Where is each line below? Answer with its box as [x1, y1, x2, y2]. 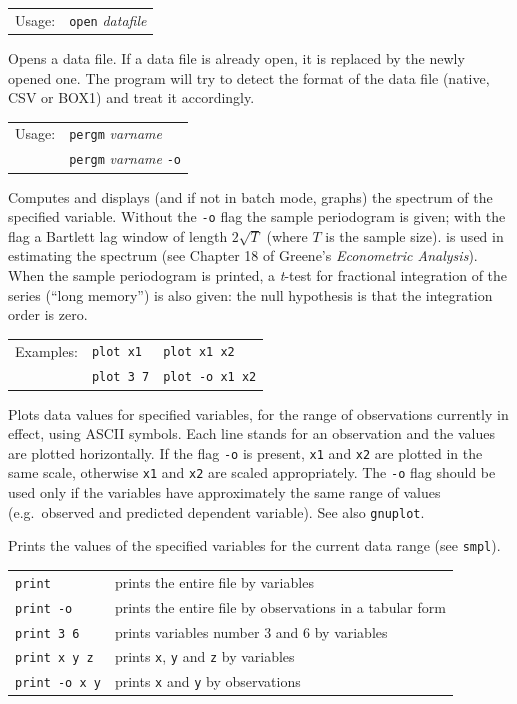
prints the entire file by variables [114, 571, 314, 592]
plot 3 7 [91, 370, 150, 385]
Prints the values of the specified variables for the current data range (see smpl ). [8, 535, 501, 556]
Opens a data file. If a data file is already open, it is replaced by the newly [8, 47, 465, 68]
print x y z [15, 651, 94, 666]
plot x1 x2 [163, 345, 235, 360]
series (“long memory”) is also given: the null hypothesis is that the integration [8, 284, 493, 305]
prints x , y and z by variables [114, 646, 295, 667]
